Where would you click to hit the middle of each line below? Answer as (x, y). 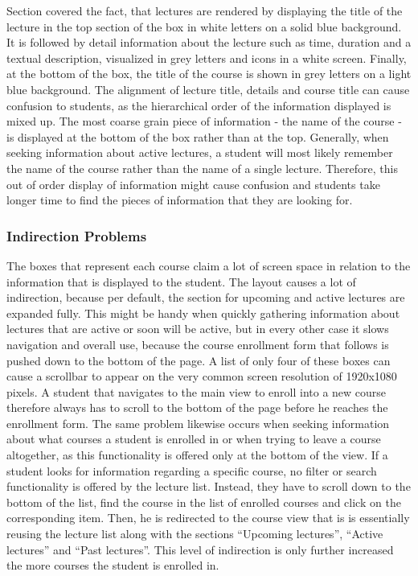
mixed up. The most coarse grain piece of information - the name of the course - (204, 121)
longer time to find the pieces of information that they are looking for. (180, 200)
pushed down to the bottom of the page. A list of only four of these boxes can (199, 360)
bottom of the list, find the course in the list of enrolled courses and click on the (204, 502)
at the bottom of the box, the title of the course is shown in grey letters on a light (209, 74)
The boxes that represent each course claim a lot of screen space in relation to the (209, 265)
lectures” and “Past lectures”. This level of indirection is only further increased (200, 549)
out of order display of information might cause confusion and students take (193, 184)
